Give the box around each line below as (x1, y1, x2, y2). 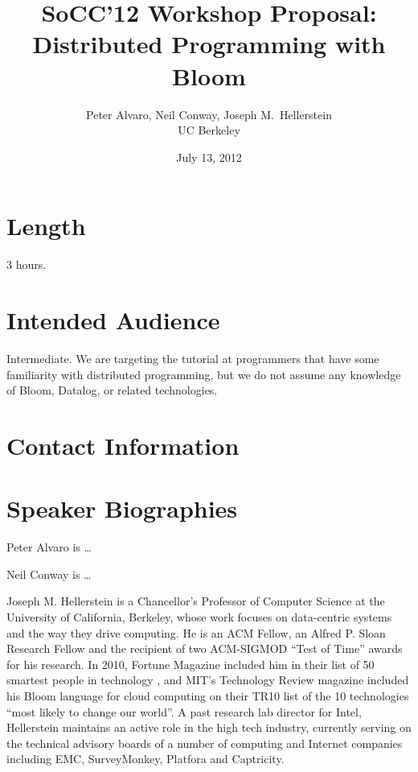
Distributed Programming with (32, 27, 386, 60)
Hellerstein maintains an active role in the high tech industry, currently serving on (6, 719, 412, 736)
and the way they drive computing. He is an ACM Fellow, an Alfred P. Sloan (6, 624, 386, 641)
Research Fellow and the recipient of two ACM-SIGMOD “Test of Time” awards (6, 640, 403, 657)
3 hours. (6, 256, 47, 273)
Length (6, 209, 86, 242)
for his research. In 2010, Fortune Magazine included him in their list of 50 (6, 655, 375, 672)
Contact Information (6, 428, 240, 461)
